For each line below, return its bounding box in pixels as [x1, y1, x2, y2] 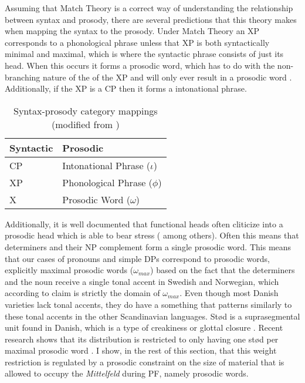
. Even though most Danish [179, 287, 279, 299]
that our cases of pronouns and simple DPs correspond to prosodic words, [5, 252, 270, 264]
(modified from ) [52, 117, 120, 131]
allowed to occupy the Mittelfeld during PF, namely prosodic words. [5, 367, 249, 379]
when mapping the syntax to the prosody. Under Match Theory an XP [5, 25, 260, 37]
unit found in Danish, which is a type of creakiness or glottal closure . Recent [5, 321, 283, 334]
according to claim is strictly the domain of [5, 287, 160, 299]
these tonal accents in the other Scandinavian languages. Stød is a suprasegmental [5, 310, 300, 322]
